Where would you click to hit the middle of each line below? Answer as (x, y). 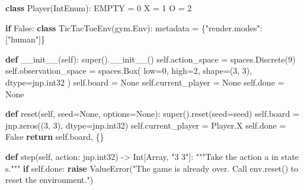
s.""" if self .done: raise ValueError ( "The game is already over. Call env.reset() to (152, 168)
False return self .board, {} (55, 137)
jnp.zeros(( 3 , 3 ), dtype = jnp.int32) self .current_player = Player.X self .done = (146, 125)
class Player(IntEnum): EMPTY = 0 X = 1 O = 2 (99, 8)
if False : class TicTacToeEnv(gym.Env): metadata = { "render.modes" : (134, 27)
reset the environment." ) (49, 180)
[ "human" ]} (25, 39)
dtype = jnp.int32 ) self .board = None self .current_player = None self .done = (145, 82)
